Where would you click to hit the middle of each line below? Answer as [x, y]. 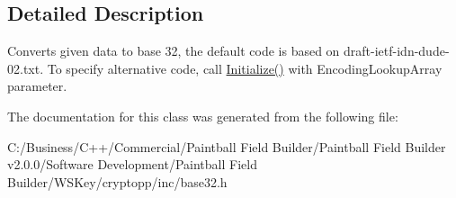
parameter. [37, 86]
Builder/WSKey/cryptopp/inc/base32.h [117, 181]
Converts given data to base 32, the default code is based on [174, 51]
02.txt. [26, 68]
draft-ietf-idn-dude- [397, 51]
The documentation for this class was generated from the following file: [203, 116]
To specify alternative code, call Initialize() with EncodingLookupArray [245, 68]
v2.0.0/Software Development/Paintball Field [132, 164]
